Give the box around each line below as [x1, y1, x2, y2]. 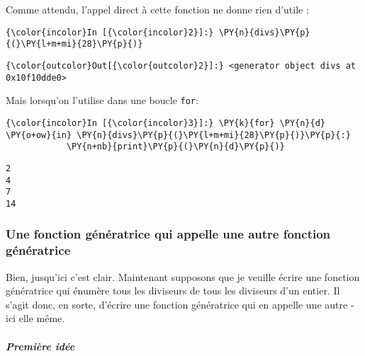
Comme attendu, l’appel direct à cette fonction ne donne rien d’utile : [6, 2, 309, 16]
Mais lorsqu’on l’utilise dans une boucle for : [6, 93, 198, 108]
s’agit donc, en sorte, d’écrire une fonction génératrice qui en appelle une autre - [6, 297, 354, 311]
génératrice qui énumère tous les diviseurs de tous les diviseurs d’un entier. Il [6, 283, 340, 298]
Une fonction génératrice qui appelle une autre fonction [6, 225, 331, 243]
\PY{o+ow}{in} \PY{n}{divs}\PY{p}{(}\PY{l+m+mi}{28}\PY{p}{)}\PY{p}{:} [6, 130, 351, 140]
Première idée [6, 338, 75, 353]
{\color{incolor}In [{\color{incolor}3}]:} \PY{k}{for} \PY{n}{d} [6, 117, 326, 128]
